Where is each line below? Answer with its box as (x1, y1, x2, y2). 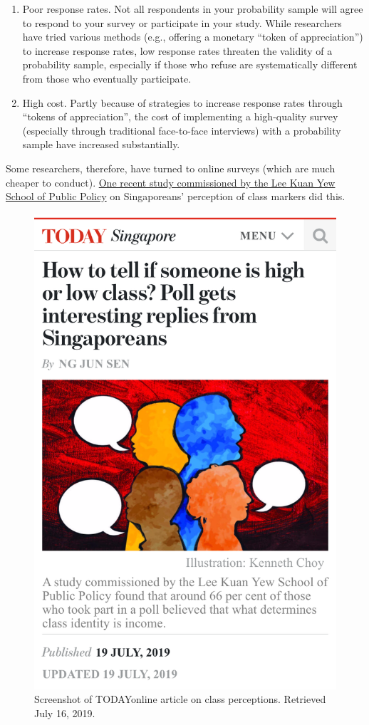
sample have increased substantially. (22, 137, 180, 152)
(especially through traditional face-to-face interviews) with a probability (22, 122, 341, 137)
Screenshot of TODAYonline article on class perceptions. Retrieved (34, 692, 326, 706)
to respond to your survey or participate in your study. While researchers (22, 15, 342, 30)
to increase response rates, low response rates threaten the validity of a (22, 43, 333, 58)
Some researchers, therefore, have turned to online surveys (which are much (6, 160, 336, 175)
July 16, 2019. (34, 705, 95, 720)
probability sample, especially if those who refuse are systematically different (22, 57, 358, 72)
